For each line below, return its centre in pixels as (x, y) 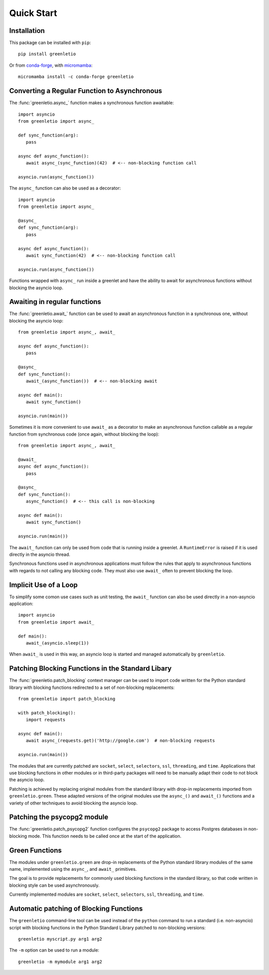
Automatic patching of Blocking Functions (76, 909)
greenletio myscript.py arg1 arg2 (60, 939)
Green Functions (36, 850)
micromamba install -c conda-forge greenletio (76, 77)
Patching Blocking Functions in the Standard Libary (90, 669)
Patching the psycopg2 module (59, 817)
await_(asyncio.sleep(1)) (57, 643)
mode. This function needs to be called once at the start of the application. (105, 836)
